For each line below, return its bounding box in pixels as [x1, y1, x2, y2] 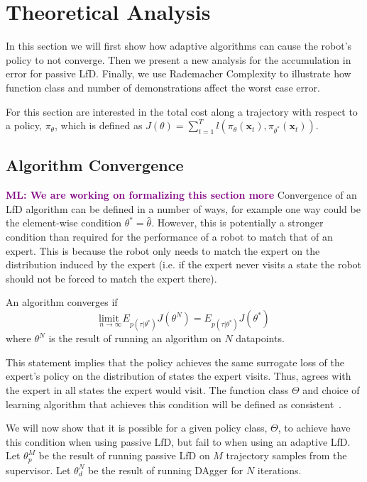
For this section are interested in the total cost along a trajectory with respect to [6, 104, 358, 119]
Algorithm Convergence [6, 154, 184, 176]
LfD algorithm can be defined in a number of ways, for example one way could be [6, 201, 361, 216]
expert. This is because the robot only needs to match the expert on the [6, 243, 320, 258]
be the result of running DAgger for [88, 462, 243, 477]
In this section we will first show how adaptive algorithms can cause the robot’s [6, 38, 352, 53]
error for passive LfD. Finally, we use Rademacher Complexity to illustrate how [6, 66, 351, 81]
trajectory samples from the [226, 448, 347, 463]
